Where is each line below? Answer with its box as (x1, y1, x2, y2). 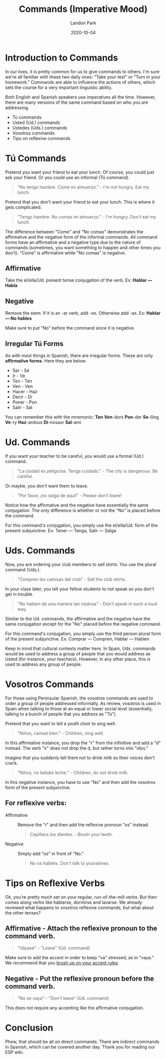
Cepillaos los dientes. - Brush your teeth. (29, 831, 113, 837)
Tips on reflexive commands (12, 135, 71, 141)
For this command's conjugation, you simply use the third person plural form (5, 631, 161, 636)
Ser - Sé (12, 367, 30, 373)
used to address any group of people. (5, 661, 82, 667)
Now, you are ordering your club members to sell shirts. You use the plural (5, 561, 157, 567)
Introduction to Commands (5, 52, 118, 63)
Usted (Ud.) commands (12, 119, 60, 125)
